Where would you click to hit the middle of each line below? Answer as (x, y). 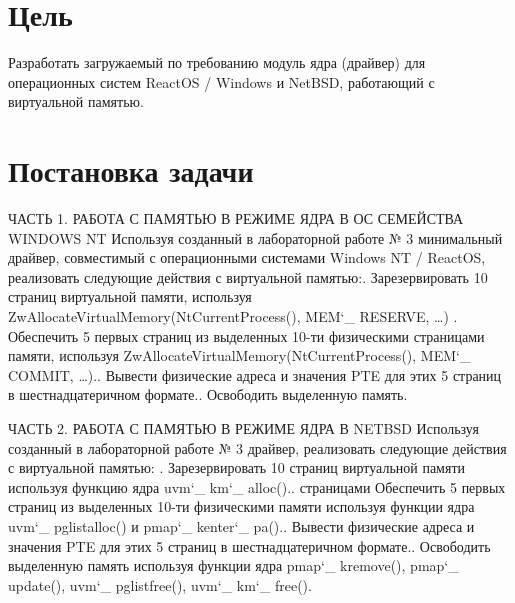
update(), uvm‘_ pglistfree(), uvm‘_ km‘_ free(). (160, 584)
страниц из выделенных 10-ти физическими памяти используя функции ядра (241, 506)
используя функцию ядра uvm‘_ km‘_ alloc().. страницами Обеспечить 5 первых (257, 486)
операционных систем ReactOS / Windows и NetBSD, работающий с (221, 81)
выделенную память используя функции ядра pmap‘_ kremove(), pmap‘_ (233, 565)
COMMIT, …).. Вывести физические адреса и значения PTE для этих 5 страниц (255, 374)
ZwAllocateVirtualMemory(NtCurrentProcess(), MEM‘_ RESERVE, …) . (233, 316)
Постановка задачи (131, 170)
